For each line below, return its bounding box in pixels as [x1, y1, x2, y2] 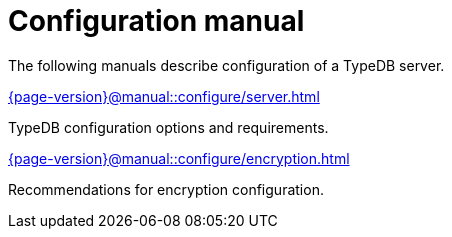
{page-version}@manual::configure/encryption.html [8, 149, 350, 167]
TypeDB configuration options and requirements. [8, 118, 329, 136]
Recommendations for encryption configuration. [8, 180, 324, 198]
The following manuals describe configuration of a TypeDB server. [8, 56, 445, 74]
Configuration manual [8, 4, 305, 38]
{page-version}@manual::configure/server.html [8, 87, 320, 105]
